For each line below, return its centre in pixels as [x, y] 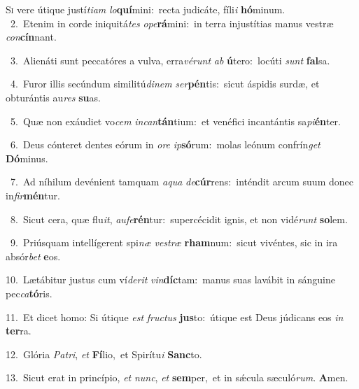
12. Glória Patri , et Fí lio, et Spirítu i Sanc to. [104, 354]
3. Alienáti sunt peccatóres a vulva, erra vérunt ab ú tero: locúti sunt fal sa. [170, 60]
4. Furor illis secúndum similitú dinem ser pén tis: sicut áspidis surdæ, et [165, 84]
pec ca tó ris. [29, 293]
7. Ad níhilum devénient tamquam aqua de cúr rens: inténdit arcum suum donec [182, 182]
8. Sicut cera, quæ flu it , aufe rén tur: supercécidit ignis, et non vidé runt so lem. [179, 219]
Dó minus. [27, 158]
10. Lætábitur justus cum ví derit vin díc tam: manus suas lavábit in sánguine [170, 280]
